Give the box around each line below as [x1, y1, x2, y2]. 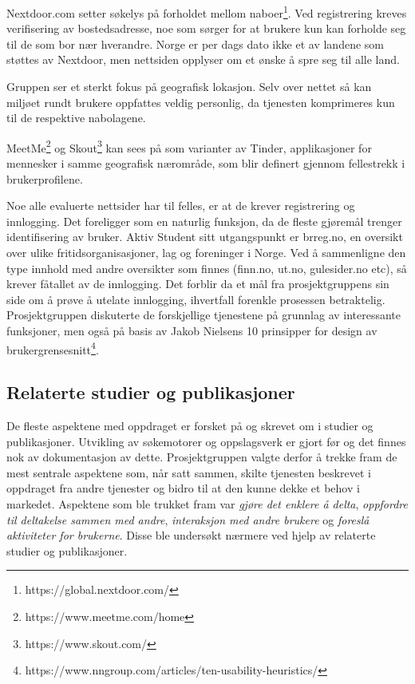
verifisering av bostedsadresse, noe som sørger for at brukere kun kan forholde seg [6, 20, 406, 37]
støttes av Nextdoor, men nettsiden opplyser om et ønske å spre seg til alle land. [6, 51, 400, 68]
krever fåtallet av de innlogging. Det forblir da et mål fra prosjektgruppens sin [6, 275, 389, 292]
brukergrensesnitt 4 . [6, 338, 99, 358]
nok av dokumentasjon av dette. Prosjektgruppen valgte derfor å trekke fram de [6, 449, 397, 465]
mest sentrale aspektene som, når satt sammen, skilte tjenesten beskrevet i [6, 464, 371, 480]
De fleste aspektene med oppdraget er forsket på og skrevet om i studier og [6, 417, 373, 434]
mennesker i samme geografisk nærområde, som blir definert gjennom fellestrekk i [6, 155, 405, 172]
